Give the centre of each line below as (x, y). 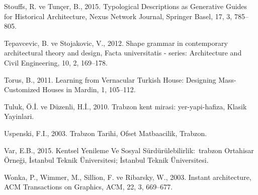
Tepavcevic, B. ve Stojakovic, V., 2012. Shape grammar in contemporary (116, 43)
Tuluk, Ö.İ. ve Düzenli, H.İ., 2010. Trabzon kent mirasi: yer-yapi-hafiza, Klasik (125, 106)
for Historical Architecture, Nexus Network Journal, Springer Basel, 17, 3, (118, 16)
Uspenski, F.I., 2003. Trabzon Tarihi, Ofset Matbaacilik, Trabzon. (106, 133)
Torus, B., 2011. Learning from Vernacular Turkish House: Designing (110, 79)
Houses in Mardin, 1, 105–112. (89, 89)
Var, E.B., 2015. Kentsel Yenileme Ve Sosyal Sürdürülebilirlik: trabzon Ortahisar (129, 150)
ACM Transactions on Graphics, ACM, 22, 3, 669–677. (89, 187)
